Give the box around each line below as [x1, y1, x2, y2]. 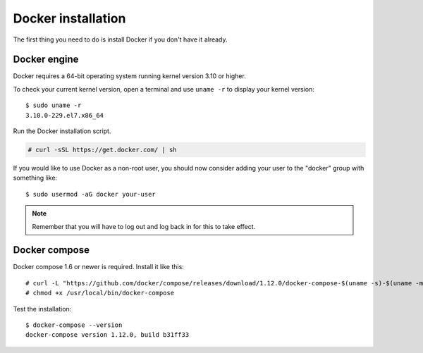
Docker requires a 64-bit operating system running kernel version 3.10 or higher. [13, 72, 246, 80]
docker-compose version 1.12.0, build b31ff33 [25, 331, 190, 339]
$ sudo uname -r [25, 101, 82, 109]
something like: [13, 173, 58, 182]
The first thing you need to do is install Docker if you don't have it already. [13, 35, 228, 44]
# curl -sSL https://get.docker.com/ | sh [27, 146, 177, 154]
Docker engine [13, 54, 79, 66]
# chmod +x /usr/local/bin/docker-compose [25, 289, 175, 297]
